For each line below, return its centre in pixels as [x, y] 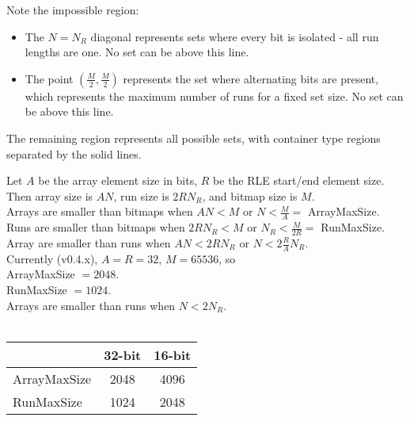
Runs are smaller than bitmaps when [96, 227]
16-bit [173, 354]
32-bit [123, 354]
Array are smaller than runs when [89, 243]
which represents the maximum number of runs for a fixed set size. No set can [214, 96]
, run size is [141, 195]
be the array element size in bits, [118, 180]
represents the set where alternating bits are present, [251, 78]
